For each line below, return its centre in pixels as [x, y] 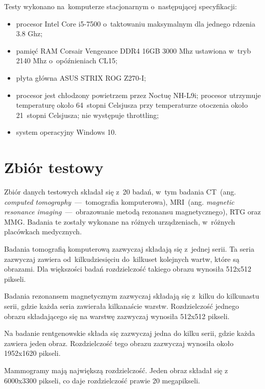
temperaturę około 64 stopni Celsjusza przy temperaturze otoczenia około [132, 105]
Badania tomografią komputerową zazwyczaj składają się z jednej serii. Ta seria [129, 249]
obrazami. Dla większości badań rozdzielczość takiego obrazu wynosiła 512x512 [128, 269]
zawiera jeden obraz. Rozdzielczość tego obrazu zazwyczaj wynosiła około [119, 343]
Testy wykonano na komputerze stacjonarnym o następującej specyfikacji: [121, 6]
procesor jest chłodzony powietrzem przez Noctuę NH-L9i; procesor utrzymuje [138, 95]
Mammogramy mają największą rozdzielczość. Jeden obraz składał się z [116, 370]
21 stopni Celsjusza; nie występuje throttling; [87, 115]
